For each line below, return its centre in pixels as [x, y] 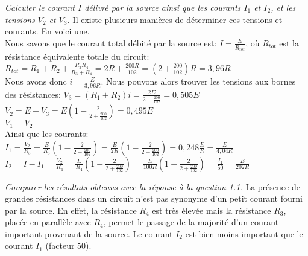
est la [289, 43]
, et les [283, 7]
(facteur [60, 245]
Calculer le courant [40, 7]
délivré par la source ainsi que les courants [163, 7]
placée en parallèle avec [48, 222]
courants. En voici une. [47, 31]
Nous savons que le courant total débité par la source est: [111, 43]
